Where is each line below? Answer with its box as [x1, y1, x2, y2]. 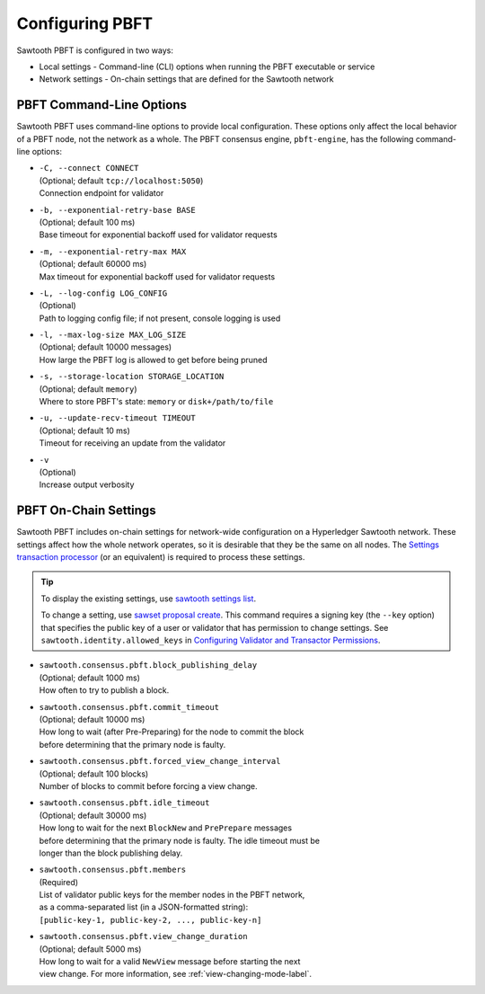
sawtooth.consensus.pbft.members [39, 865, 187, 875]
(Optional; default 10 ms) [39, 425, 130, 436]
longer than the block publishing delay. [39, 848, 183, 858]
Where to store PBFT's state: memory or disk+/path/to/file [39, 396, 274, 407]
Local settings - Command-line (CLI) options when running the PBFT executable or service [39, 61, 375, 72]
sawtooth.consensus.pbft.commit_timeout [39, 702, 220, 712]
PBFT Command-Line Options [16, 97, 188, 112]
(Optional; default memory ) [39, 383, 138, 395]
